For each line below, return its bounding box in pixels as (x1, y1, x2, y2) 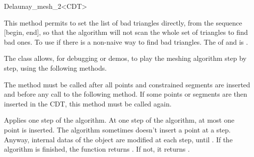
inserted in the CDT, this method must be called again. (4, 98, 172, 108)
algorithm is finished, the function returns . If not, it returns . (4, 144, 190, 154)
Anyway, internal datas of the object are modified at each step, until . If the (4, 134, 233, 144)
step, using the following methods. (4, 62, 107, 73)
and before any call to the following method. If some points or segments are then (4, 89, 248, 99)
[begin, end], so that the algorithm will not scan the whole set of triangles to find (4, 27, 248, 37)
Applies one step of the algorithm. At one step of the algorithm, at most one (4, 115, 234, 125)
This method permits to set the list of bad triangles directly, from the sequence (4, 17, 242, 27)
